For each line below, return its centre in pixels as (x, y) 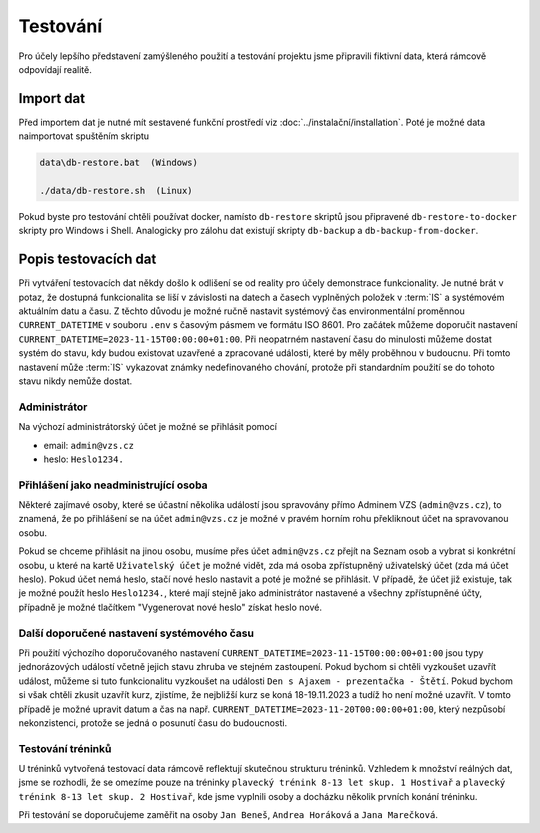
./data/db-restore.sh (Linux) (116, 190)
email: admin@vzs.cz (89, 445)
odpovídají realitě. (55, 69)
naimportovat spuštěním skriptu (84, 136)
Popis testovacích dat (87, 259)
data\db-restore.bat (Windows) (119, 163)
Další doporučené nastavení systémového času (136, 633)
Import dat (51, 98)
